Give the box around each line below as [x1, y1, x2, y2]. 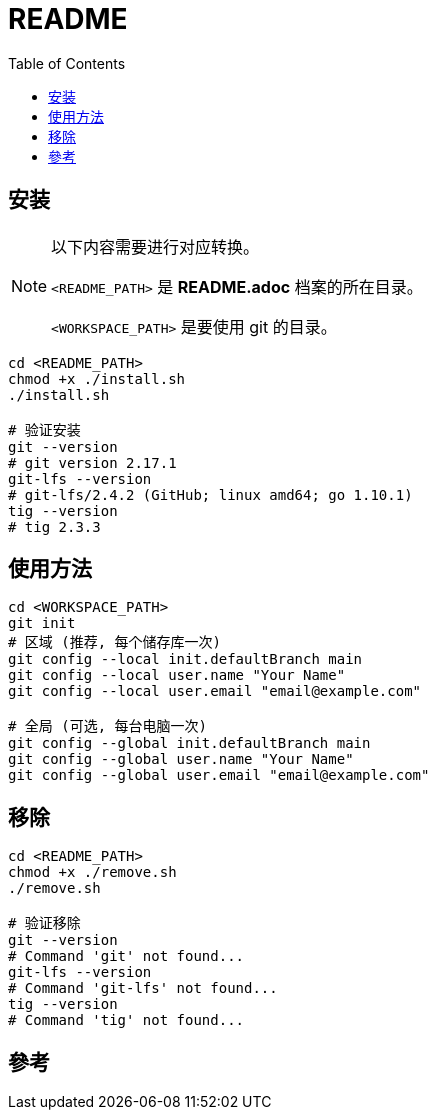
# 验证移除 [8, 915, 81, 932]
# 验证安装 [8, 421, 81, 438]
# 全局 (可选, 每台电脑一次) [8, 718, 208, 735]
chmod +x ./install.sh [8, 370, 186, 387]
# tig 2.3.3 [8, 518, 101, 535]
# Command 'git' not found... [8, 948, 245, 965]
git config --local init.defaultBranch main [8, 651, 363, 668]
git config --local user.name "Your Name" [8, 667, 346, 684]
